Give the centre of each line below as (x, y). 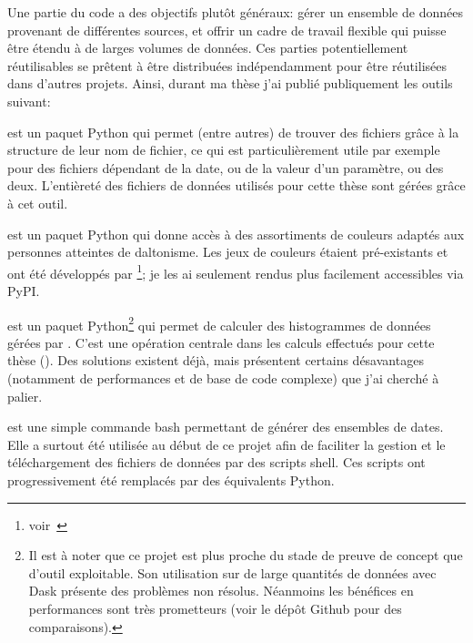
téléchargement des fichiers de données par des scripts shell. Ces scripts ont (216, 462)
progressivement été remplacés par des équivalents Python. (171, 480)
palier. (25, 396)
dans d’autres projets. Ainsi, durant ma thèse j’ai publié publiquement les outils (230, 83)
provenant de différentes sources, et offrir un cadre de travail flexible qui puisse (227, 30)
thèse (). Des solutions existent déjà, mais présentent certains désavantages (216, 360)
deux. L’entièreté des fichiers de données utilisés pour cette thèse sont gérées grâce (236, 185)
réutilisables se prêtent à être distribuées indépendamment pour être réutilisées (227, 65)
